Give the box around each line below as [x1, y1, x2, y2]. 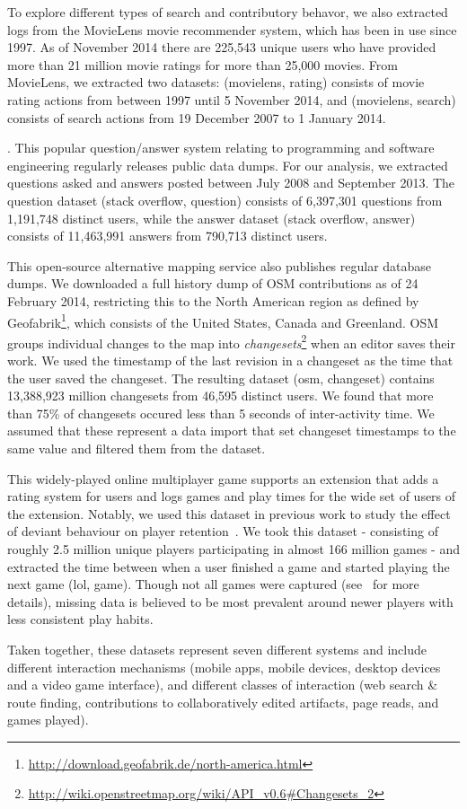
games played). [7, 710, 89, 729]
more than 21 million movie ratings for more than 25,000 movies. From [7, 55, 398, 74]
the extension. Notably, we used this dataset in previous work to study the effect [7, 504, 451, 523]
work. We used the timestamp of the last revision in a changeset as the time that [7, 351, 454, 369]
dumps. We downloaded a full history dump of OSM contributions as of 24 [7, 274, 419, 293]
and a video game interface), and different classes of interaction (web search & [7, 675, 438, 694]
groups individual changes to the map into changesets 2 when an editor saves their [7, 330, 455, 352]
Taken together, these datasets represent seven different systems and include [7, 639, 427, 658]
